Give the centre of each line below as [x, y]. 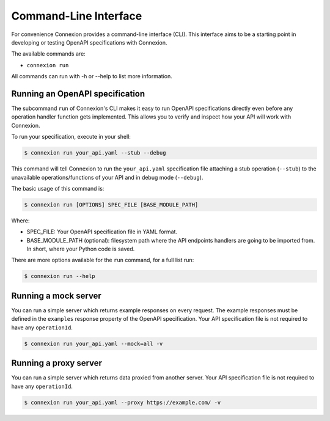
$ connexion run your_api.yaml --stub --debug [95, 153]
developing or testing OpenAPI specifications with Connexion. [89, 42]
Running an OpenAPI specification [78, 94]
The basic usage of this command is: [58, 188]
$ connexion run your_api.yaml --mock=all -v [94, 343]
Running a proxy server [57, 363]
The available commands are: [48, 54]
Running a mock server [57, 295]
